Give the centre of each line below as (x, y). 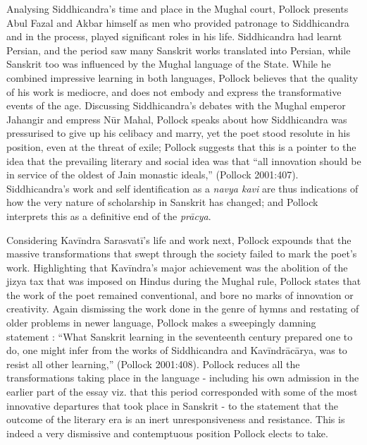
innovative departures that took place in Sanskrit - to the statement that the (172, 405)
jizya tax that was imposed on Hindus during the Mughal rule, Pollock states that (184, 281)
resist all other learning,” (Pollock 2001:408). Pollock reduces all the (153, 364)
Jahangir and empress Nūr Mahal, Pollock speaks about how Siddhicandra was (177, 119)
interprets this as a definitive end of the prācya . (109, 215)
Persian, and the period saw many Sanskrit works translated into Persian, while (179, 50)
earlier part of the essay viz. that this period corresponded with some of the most (182, 392)
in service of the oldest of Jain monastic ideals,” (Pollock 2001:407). (153, 175)
